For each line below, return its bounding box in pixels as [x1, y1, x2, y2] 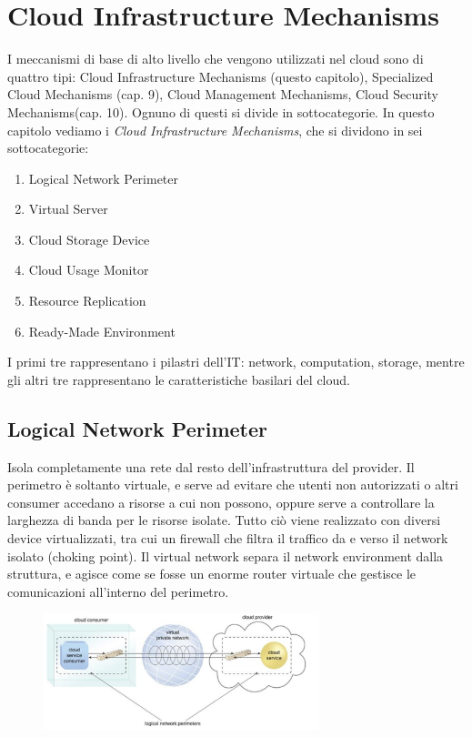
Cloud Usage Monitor [28, 260, 149, 279]
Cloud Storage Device [28, 229, 150, 248]
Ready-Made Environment [28, 321, 176, 340]
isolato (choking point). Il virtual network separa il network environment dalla [7, 546, 444, 565]
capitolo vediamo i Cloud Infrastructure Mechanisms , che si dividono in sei [7, 120, 423, 139]
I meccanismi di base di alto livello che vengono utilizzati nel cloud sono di [7, 49, 424, 68]
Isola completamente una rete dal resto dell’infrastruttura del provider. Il [7, 457, 415, 476]
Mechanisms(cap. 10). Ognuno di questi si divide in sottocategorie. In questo [7, 102, 435, 121]
